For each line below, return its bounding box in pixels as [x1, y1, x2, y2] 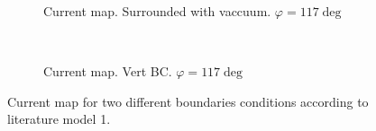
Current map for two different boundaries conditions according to [7, 92, 369, 110]
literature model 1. [7, 109, 111, 128]
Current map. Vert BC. [43, 62, 172, 81]
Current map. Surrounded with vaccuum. [43, 2, 271, 20]
